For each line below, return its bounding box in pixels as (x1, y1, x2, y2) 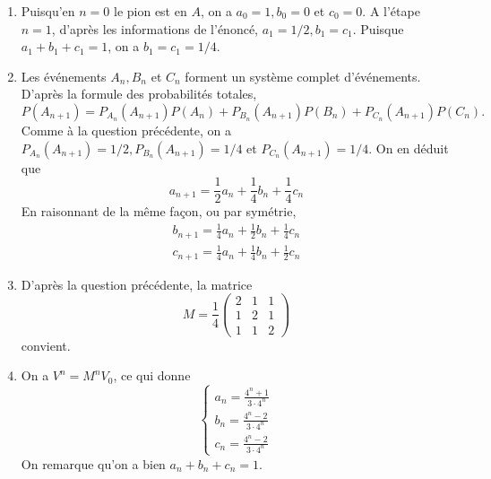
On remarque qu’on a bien (21, 454, 166, 473)
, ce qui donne (113, 366, 191, 385)
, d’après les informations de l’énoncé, (51, 19, 259, 38)
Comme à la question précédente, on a (21, 120, 231, 139)
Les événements (21, 66, 107, 85)
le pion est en (113, 2, 187, 20)
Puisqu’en (21, 2, 75, 20)
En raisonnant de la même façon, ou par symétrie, (21, 202, 297, 221)
